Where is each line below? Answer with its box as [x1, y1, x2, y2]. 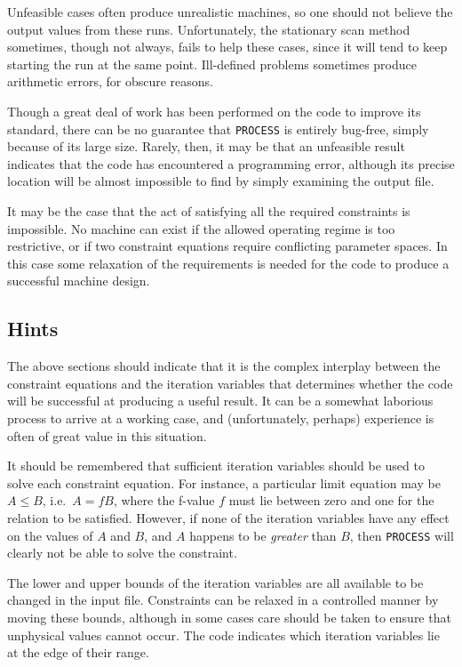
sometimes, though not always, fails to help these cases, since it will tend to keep [7, 37, 448, 56]
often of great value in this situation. [7, 426, 207, 445]
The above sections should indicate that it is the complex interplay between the [7, 357, 441, 375]
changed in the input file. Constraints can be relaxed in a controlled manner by [7, 591, 439, 609]
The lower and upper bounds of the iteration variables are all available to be [7, 573, 424, 591]
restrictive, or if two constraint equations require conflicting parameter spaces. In [7, 237, 448, 255]
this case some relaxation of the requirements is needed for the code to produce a [7, 253, 450, 272]
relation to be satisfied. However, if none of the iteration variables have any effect [7, 508, 450, 526]
